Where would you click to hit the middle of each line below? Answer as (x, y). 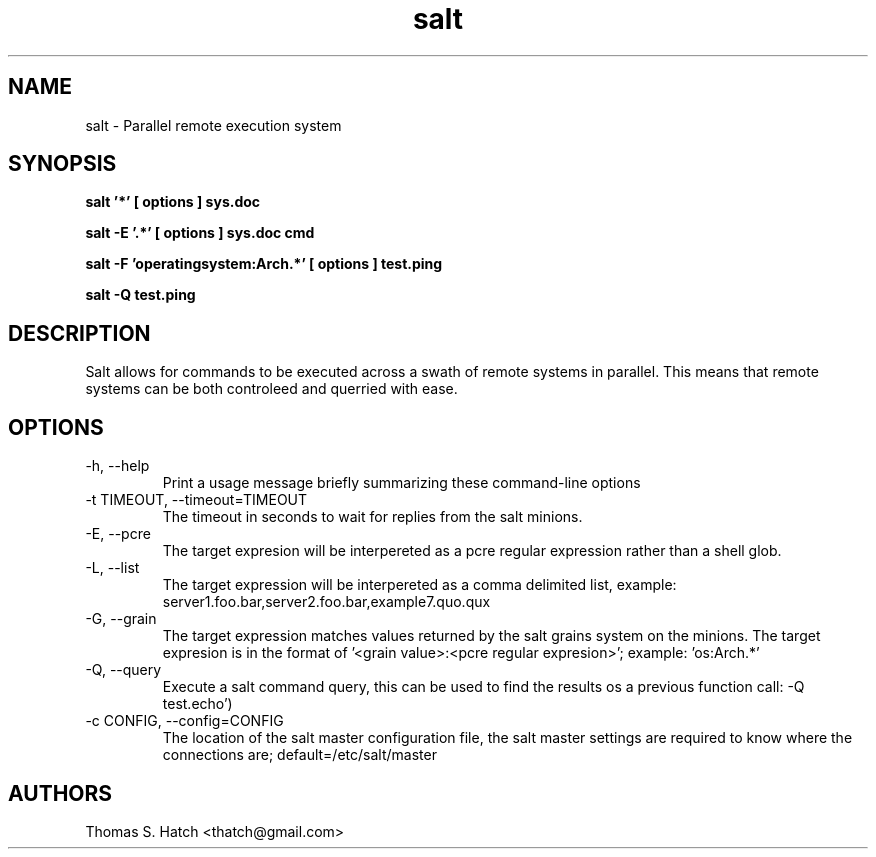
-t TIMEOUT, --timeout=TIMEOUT (196, 500)
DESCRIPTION (79, 333)
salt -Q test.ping (140, 295)
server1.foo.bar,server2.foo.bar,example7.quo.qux (326, 602)
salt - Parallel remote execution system (213, 125)
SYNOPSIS (62, 164)
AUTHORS (60, 793)
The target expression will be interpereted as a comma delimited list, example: (419, 585)
